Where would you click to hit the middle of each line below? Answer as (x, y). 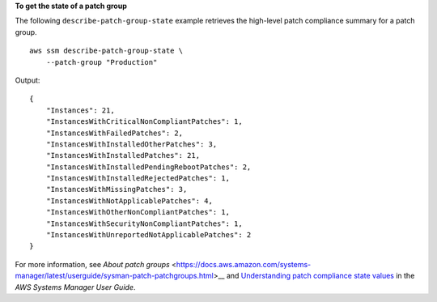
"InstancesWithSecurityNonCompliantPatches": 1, (144, 223)
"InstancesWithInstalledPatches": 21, (123, 155)
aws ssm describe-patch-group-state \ (106, 51)
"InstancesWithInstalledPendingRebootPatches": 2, (148, 167)
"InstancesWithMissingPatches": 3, (117, 189)
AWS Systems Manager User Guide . (75, 287)
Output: (28, 80)
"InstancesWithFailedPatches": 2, (115, 133)
